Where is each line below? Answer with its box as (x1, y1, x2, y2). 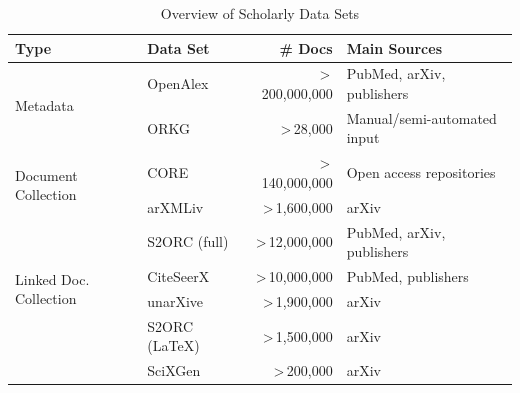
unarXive (147, 290, 203, 311)
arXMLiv (147, 196, 204, 217)
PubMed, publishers (346, 266, 469, 287)
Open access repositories (346, 162, 496, 183)
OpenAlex (147, 73, 209, 94)
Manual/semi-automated (346, 107, 497, 128)
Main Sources (346, 37, 442, 58)
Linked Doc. (15, 268, 90, 289)
